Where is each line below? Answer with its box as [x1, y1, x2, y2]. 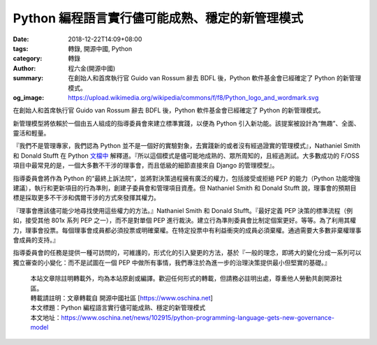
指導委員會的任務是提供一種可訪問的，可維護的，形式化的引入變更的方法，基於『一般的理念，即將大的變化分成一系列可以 [13, 249, 362, 257]
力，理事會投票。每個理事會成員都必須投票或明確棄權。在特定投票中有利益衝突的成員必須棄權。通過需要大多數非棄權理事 [13, 226, 362, 234]
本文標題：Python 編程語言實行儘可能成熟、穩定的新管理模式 [30, 304, 206, 312]
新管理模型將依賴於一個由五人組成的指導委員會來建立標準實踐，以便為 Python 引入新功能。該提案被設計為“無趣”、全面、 [13, 119, 360, 127]
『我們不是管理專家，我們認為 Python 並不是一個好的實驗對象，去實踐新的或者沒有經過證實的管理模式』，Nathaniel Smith [13, 142, 361, 150]
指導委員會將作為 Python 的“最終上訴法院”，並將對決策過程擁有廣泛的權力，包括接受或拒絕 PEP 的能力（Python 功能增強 [13, 174, 361, 182]
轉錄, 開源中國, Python [68, 44, 133, 52]
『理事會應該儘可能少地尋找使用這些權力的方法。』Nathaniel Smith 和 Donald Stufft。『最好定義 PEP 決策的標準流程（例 [13, 206, 353, 214]
